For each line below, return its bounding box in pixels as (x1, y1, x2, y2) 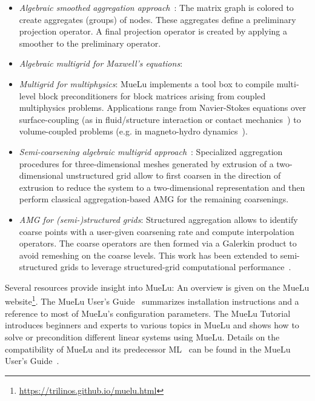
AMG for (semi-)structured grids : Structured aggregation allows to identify (19, 213, 298, 225)
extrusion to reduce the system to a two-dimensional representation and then (19, 181, 305, 193)
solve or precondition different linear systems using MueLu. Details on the (5, 330, 280, 343)
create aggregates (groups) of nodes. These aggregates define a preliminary (19, 13, 296, 25)
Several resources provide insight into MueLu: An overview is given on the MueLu (5, 280, 310, 293)
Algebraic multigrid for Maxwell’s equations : (19, 57, 183, 70)
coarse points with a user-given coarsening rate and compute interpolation (19, 225, 294, 237)
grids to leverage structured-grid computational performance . (60, 260, 291, 273)
